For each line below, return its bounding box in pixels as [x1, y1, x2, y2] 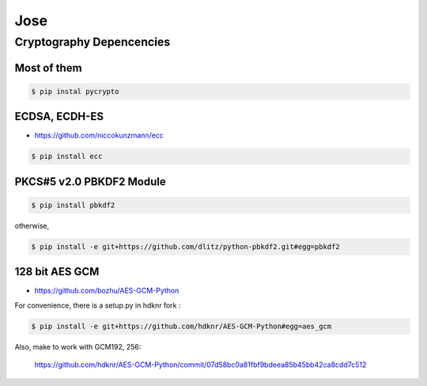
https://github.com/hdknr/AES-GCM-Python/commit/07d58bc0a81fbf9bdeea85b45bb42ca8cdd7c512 [34, 360, 367, 369]
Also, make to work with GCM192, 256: [14, 342, 142, 351]
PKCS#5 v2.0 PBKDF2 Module [14, 175, 166, 188]
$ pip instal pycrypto [31, 87, 119, 96]
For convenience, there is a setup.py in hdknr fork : [14, 301, 181, 310]
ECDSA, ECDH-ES [14, 110, 104, 123]
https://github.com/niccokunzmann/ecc [34, 131, 164, 140]
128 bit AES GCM [14, 265, 100, 278]
